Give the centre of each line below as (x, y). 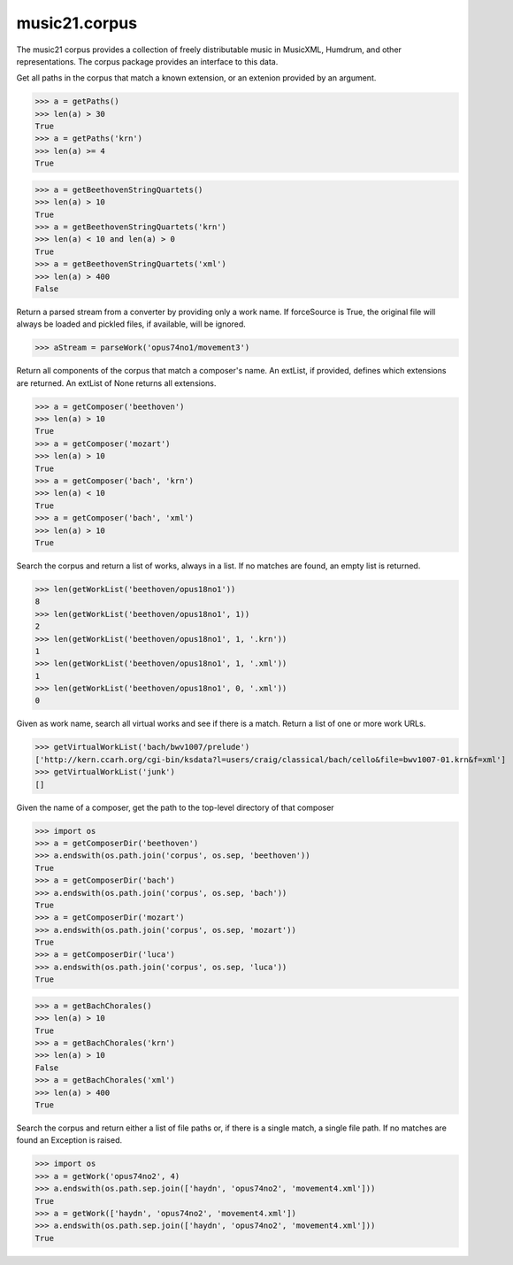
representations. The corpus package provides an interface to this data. (147, 61)
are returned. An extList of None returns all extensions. (116, 383)
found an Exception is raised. (69, 1140)
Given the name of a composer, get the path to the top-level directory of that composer (176, 807)
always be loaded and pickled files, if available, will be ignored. (131, 324)
